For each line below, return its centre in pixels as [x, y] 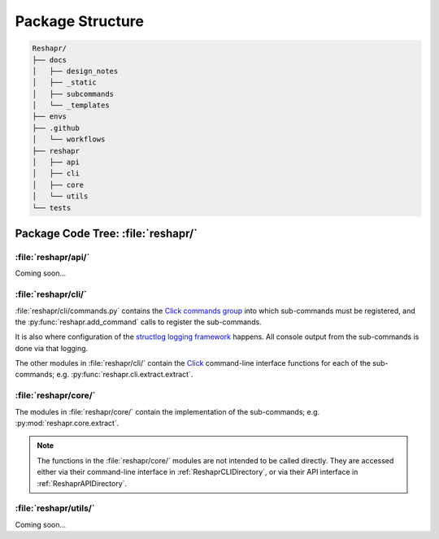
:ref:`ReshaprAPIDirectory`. [82, 483]
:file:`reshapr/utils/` [55, 508]
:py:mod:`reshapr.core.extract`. [67, 423]
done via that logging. [52, 348]
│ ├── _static [65, 83]
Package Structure [79, 21]
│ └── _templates [71, 105]
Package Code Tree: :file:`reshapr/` [106, 234]
